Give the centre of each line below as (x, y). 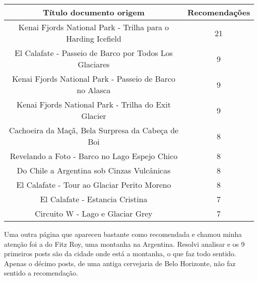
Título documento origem (94, 12)
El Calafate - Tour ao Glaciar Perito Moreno (94, 185)
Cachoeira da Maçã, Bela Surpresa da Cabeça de (94, 130)
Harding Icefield (94, 38)
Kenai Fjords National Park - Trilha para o (94, 27)
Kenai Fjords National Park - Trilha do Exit (94, 104)
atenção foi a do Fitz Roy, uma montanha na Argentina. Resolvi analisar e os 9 (125, 244)
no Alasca (94, 90)
